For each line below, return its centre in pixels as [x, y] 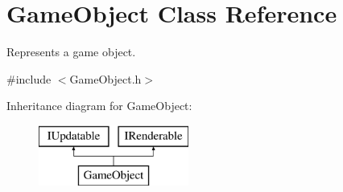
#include [29, 78]
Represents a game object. [71, 52]
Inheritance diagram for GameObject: [99, 106]
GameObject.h [105, 78]
